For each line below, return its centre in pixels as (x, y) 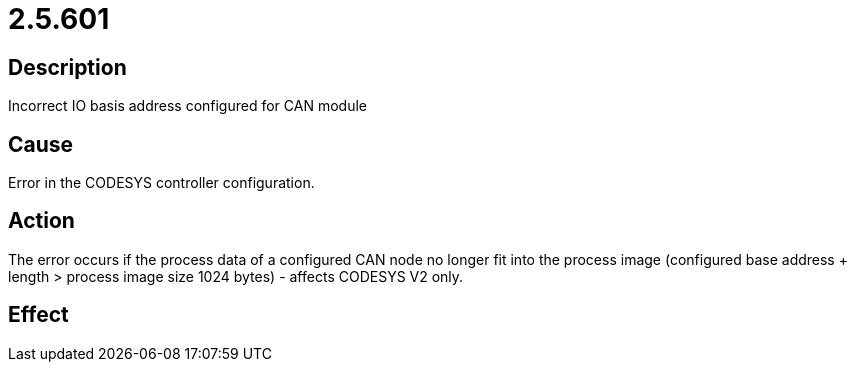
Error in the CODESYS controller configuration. (161, 183)
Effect (38, 315)
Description (67, 67)
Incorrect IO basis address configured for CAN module (187, 106)
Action (41, 221)
